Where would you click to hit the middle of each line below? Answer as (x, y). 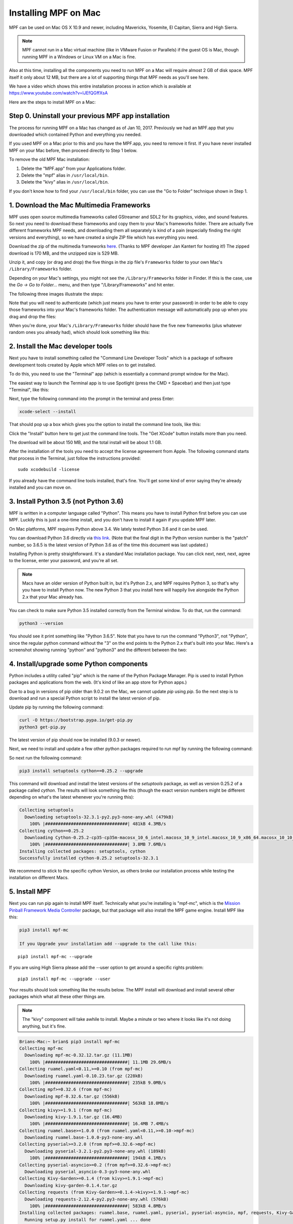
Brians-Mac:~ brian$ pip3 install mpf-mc (70, 1041)
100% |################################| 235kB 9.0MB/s (98, 1083)
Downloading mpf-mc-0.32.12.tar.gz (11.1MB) (79, 1055)
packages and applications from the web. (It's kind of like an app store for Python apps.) (98, 683)
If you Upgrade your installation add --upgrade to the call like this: (108, 943)
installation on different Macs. (39, 878)
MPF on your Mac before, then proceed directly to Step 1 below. (73, 150)
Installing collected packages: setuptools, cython (83, 851)
